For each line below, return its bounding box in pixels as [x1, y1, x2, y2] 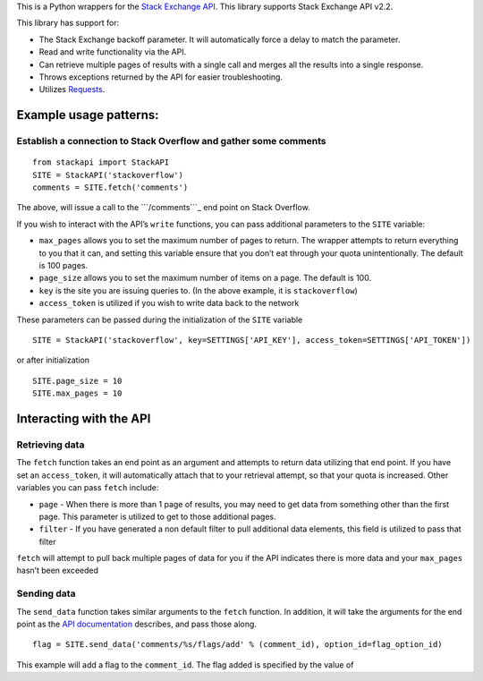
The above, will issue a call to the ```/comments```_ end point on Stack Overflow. [16, 202, 310, 213]
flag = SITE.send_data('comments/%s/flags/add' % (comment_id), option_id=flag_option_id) [32, 640, 443, 650]
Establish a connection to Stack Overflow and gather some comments [16, 135, 326, 148]
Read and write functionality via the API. [38, 47, 187, 57]
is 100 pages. [38, 260, 89, 271]
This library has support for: [16, 18, 120, 29]
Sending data [16, 587, 76, 600]
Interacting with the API [16, 411, 151, 426]
